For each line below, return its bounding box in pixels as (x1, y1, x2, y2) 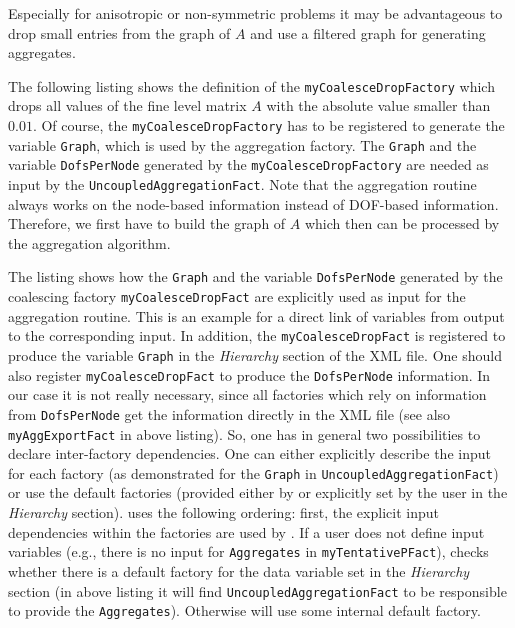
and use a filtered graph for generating (250, 22, 486, 43)
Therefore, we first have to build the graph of (8, 213, 286, 234)
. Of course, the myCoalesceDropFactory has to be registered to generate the (32, 115, 505, 136)
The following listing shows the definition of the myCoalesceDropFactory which (8, 75, 495, 96)
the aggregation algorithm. (8, 232, 171, 253)
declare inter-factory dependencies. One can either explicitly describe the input (8, 443, 491, 464)
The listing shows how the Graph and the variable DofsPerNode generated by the (8, 266, 503, 287)
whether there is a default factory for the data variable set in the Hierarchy (8, 560, 470, 581)
